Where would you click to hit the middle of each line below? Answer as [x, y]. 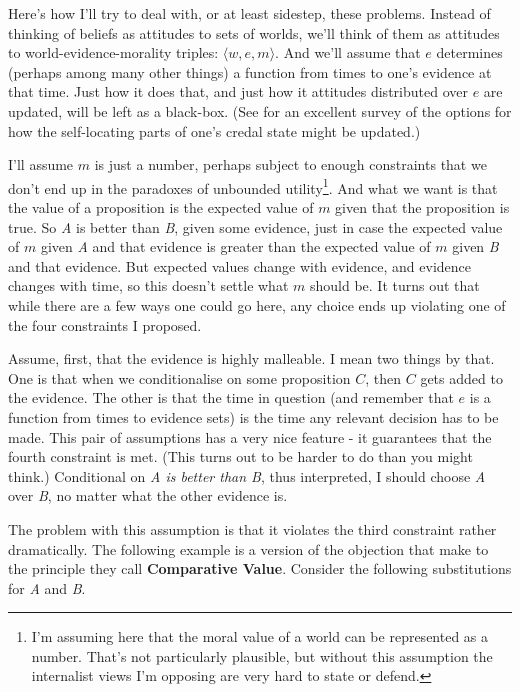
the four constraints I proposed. [105, 324]
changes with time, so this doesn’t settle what [148, 285]
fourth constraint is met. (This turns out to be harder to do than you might [240, 456]
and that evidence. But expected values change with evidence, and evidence [240, 265]
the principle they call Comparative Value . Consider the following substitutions [260, 568]
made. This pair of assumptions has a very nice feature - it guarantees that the [250, 436]
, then [383, 377]
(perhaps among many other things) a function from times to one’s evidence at [250, 71]
